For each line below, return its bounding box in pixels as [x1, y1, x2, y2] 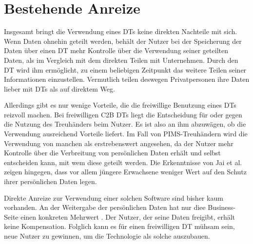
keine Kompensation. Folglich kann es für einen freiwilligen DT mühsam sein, [4, 221, 235, 231]
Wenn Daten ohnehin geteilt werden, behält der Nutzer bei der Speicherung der [4, 36, 242, 46]
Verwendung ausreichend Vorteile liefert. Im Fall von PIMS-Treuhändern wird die [4, 129, 248, 139]
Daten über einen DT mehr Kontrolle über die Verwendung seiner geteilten [4, 45, 228, 56]
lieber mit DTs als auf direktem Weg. [4, 83, 115, 94]
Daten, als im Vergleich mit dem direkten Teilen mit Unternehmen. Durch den [4, 55, 238, 65]
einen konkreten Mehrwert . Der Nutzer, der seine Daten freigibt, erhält [20, 211, 235, 222]
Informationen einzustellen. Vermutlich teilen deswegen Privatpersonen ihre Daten [4, 74, 250, 84]
